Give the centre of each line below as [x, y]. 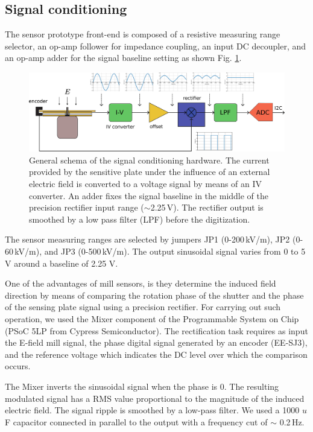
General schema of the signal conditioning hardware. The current [149, 160]
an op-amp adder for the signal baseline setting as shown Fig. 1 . [123, 58]
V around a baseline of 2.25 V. [62, 263]
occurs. [18, 366]
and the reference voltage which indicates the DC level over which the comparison [156, 354]
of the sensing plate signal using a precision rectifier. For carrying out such [143, 307]
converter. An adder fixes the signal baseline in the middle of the [149, 195]
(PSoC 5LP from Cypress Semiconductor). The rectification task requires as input [156, 330]
